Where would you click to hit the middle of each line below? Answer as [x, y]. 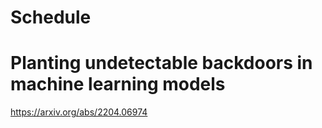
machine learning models [118, 84]
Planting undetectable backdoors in [161, 63]
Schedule [51, 17]
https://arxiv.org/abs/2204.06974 [79, 112]
